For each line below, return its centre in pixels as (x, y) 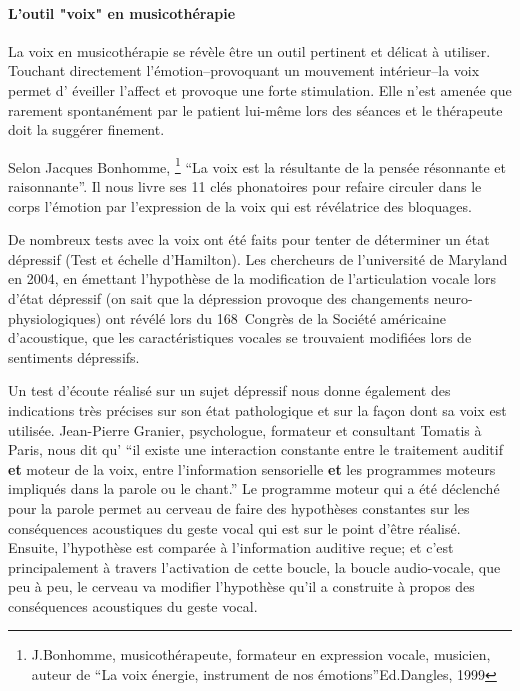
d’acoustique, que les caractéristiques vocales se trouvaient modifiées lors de (240, 337)
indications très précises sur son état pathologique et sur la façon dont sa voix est (257, 409)
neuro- (453, 297)
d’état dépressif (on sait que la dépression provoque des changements (219, 297)
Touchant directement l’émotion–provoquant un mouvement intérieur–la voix (244, 70)
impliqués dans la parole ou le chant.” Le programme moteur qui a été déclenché (254, 488)
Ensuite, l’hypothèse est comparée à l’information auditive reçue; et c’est (231, 547)
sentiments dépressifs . (74, 356)
